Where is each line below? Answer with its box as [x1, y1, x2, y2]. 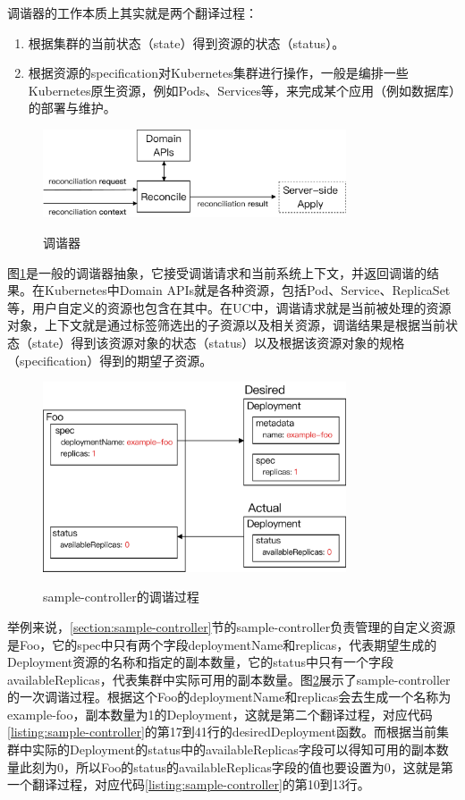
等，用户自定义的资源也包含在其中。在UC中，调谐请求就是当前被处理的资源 [7, 298, 452, 316]
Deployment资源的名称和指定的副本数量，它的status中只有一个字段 [7, 653, 394, 671]
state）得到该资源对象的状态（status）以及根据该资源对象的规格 [31, 333, 405, 351]
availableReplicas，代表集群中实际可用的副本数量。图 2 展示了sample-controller [7, 669, 451, 688]
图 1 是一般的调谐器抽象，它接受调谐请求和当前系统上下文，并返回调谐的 [7, 263, 427, 282]
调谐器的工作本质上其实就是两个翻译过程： [7, 4, 258, 21]
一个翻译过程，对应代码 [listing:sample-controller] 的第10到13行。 [7, 775, 370, 794]
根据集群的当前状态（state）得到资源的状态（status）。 [28, 33, 345, 52]
